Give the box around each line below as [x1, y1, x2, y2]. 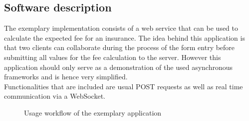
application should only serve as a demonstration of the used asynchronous [4, 61, 233, 72]
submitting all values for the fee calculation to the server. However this [4, 52, 221, 62]
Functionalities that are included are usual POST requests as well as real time [4, 81, 243, 91]
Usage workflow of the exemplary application [24, 107, 162, 118]
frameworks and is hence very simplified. [4, 71, 128, 82]
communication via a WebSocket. [4, 91, 105, 101]
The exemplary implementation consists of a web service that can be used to [4, 23, 239, 33]
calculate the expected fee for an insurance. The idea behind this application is [4, 32, 245, 43]
